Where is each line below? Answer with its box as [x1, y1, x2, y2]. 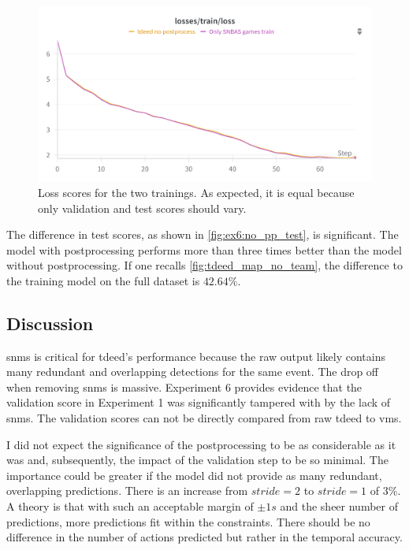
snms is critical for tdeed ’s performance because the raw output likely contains [6, 347, 385, 364]
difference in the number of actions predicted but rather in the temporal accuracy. [6, 529, 403, 545]
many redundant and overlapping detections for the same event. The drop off [6, 363, 379, 380]
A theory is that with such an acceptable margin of [6, 498, 254, 515]
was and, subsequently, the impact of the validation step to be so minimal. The [6, 452, 389, 468]
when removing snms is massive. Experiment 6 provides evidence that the [6, 378, 363, 395]
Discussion [6, 310, 94, 335]
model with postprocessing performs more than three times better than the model [6, 241, 402, 258]
